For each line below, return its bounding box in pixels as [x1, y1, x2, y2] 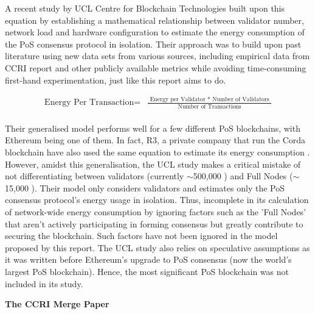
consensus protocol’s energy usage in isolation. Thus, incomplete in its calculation [5, 193, 309, 206]
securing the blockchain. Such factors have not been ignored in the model [5, 229, 278, 242]
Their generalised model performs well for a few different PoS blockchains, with [5, 121, 300, 134]
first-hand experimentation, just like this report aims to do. [5, 73, 226, 86]
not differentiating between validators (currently [5, 169, 184, 182]
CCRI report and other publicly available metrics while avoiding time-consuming [5, 61, 306, 74]
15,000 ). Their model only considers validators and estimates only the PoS [5, 181, 285, 194]
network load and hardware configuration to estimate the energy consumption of [5, 26, 305, 38]
